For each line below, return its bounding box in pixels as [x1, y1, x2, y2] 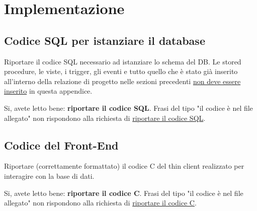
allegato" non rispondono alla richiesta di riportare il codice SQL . [4, 112, 206, 123]
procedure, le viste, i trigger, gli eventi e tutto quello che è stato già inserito [4, 66, 238, 77]
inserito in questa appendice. [4, 86, 93, 96]
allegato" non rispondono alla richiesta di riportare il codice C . [4, 197, 197, 208]
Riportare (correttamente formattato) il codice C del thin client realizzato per [4, 161, 244, 171]
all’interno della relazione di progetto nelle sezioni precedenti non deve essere [4, 76, 241, 86]
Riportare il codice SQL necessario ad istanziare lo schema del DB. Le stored [4, 56, 241, 66]
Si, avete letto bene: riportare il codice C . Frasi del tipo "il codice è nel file [4, 187, 243, 198]
